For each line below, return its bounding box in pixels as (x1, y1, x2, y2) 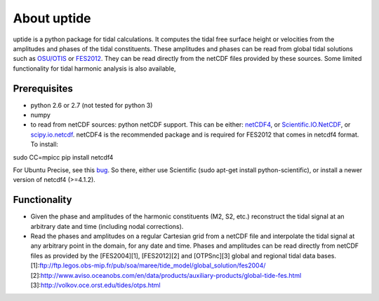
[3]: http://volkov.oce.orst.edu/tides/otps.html (30, 281, 161, 289)
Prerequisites (13, 83, 73, 94)
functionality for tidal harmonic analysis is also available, (13, 64, 176, 73)
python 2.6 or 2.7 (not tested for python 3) (30, 101, 153, 109)
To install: (30, 140, 59, 148)
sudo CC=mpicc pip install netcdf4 (13, 153, 114, 161)
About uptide (13, 10, 91, 26)
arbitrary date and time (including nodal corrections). (30, 222, 184, 230)
